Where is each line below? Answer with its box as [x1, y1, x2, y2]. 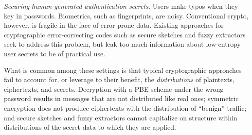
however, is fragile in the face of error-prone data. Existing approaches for [4, 20, 224, 30]
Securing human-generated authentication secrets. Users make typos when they [4, 1, 238, 11]
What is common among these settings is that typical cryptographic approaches [4, 65, 242, 75]
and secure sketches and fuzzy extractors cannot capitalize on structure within [4, 112, 237, 122]
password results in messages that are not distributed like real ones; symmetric [4, 93, 239, 103]
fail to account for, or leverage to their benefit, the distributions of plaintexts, [4, 74, 234, 84]
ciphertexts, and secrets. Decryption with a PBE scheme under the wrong [4, 84, 224, 94]
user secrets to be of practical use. [4, 48, 106, 58]
